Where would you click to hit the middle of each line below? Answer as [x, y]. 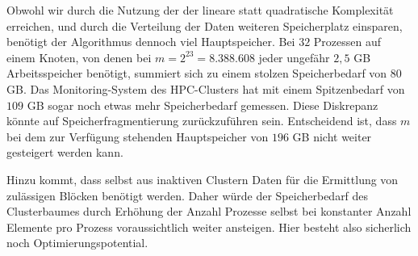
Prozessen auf [347, 42]
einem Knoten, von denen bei [79, 57]
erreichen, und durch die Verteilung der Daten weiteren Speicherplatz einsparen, [205, 25]
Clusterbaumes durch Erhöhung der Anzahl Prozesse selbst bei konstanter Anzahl [209, 211]
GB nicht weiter [332, 136]
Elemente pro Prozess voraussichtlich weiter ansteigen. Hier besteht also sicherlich [209, 227]
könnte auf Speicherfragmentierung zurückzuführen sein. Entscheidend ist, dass [202, 121]
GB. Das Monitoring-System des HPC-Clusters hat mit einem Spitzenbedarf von [206, 88]
